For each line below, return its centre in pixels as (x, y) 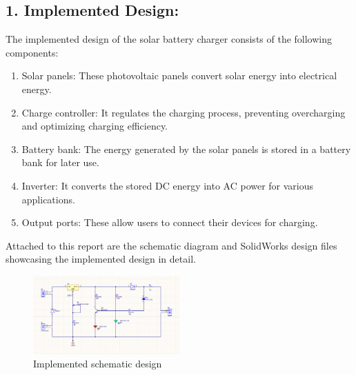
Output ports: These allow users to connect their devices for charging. (170, 222)
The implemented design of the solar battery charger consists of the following (169, 39)
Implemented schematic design (98, 364)
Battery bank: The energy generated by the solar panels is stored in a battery (186, 149)
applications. (48, 199)
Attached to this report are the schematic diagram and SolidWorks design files (171, 245)
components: (32, 52)
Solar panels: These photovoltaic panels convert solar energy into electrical (179, 75)
